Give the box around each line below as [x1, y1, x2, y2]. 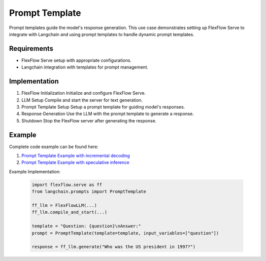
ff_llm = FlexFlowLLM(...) [32, 202, 97, 208]
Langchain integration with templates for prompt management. [21, 64, 149, 70]
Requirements [9, 44, 54, 53]
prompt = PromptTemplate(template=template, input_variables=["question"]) [32, 230, 219, 236]
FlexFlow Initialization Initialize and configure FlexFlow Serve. [21, 90, 146, 96]
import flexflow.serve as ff [32, 182, 102, 187]
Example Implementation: [9, 168, 61, 175]
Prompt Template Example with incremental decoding [21, 153, 130, 158]
